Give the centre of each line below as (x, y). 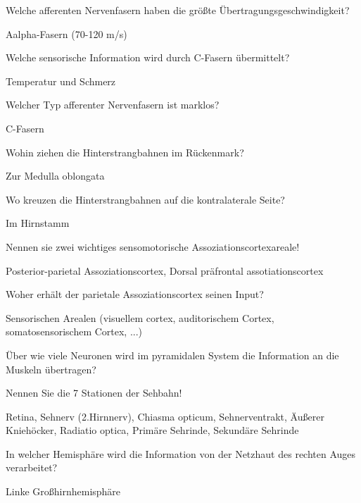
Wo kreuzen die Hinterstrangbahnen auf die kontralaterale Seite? (145, 199)
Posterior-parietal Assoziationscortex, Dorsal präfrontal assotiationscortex (165, 270)
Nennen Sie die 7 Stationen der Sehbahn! (94, 393)
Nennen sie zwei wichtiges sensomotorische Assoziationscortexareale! (153, 246)
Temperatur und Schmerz (61, 81)
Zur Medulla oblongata (55, 176)
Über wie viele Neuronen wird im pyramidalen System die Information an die (172, 355)
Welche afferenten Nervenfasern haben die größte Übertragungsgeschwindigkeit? (178, 10)
